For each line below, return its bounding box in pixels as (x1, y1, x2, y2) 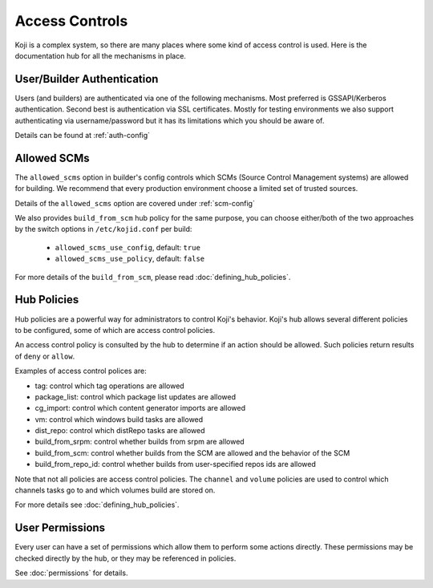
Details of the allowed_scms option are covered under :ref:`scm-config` (14, 198, 256, 208)
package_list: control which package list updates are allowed (34, 391, 237, 401)
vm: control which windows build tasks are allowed (34, 414, 204, 424)
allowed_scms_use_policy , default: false (55, 253, 204, 264)
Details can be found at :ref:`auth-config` (14, 131, 151, 140)
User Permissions (14, 521, 106, 535)
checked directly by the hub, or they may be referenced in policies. (14, 554, 237, 563)
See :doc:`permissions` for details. (14, 568, 128, 578)
